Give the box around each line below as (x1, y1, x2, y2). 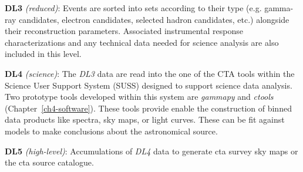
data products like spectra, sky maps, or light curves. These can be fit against (5, 113, 285, 126)
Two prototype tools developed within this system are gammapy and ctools (5, 90, 274, 103)
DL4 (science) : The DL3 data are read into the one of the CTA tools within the (5, 67, 295, 79)
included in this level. (5, 48, 82, 60)
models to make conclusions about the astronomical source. (5, 124, 218, 137)
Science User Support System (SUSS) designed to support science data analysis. (5, 79, 292, 91)
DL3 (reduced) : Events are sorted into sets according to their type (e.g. (5, 2, 262, 14)
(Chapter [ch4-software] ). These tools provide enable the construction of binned (5, 102, 292, 114)
